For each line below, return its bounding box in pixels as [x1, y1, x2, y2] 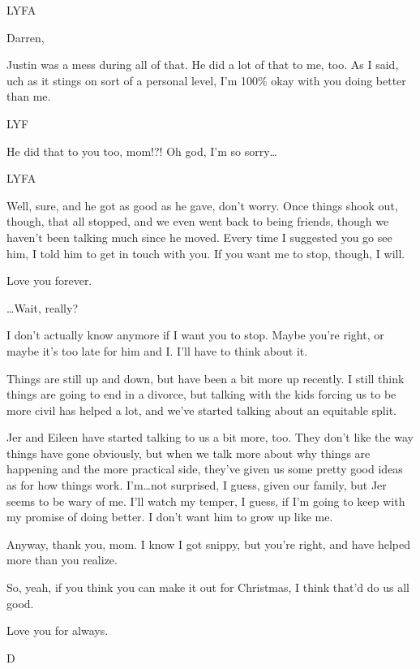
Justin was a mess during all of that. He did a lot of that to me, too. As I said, [6, 56, 399, 73]
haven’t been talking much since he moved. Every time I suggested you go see [6, 228, 392, 245]
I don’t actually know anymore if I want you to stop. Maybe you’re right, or [6, 326, 384, 343]
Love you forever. [6, 272, 92, 289]
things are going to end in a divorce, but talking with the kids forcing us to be [6, 386, 396, 403]
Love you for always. [6, 622, 109, 639]
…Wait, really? [6, 299, 78, 316]
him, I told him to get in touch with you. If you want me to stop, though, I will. [6, 244, 405, 261]
